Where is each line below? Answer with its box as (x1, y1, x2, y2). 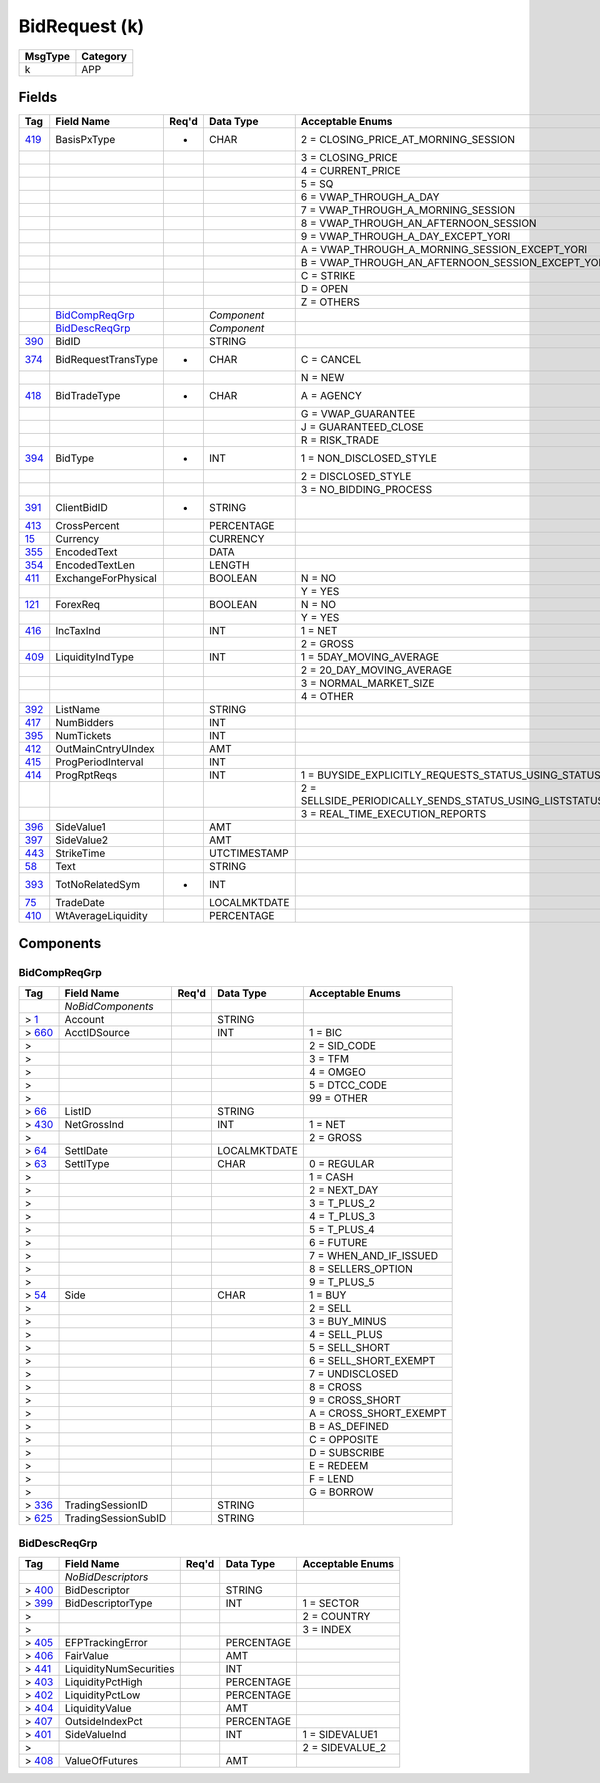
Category (81, 49, 127, 63)
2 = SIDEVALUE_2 (302, 1740, 387, 1754)
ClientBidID (55, 501, 109, 515)
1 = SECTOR (302, 1596, 360, 1610)
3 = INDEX (302, 1622, 352, 1636)
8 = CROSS (308, 1380, 362, 1394)
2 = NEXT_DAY (308, 1183, 379, 1197)
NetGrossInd (64, 1117, 124, 1131)
